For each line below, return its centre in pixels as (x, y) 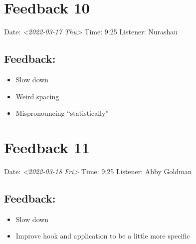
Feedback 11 (47, 147)
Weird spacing (37, 96)
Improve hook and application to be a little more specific (103, 236)
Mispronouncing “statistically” (62, 113)
